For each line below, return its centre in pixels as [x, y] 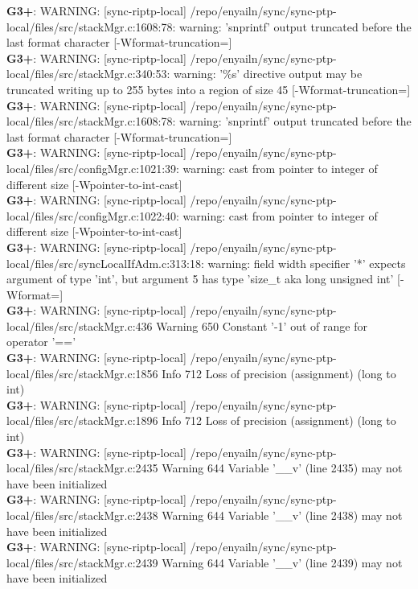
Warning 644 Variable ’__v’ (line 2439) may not [282, 562]
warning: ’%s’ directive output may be [268, 74]
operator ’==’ [41, 342]
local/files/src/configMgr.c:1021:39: [93, 168]
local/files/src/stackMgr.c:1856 [82, 373]
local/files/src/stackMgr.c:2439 [82, 562]
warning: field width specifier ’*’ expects [307, 263]
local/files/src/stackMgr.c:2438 [82, 515]
